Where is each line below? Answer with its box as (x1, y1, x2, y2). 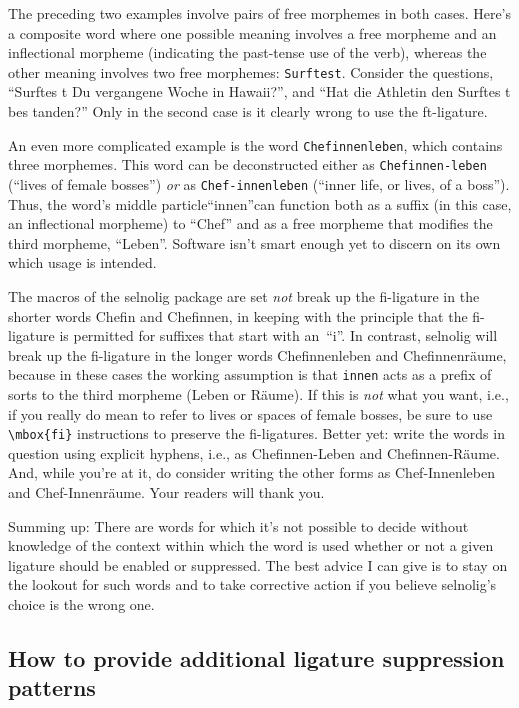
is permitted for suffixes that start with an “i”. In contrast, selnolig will (59, 325, 498, 346)
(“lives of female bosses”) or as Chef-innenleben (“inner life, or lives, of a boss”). (8, 173, 510, 194)
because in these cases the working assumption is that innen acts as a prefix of (8, 364, 492, 385)
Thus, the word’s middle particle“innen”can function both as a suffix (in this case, (8, 193, 512, 214)
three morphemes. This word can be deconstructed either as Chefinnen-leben (8, 154, 487, 175)
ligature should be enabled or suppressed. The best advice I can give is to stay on (8, 554, 508, 575)
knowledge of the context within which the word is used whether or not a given (8, 535, 494, 556)
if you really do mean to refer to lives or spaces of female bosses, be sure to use (8, 403, 493, 424)
